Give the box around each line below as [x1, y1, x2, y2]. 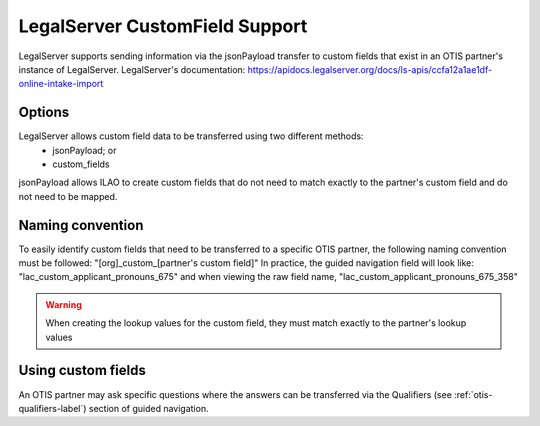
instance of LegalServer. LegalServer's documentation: [18, 63, 246, 75]
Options [18, 104, 70, 121]
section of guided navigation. [88, 402, 209, 414]
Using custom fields [18, 362, 147, 379]
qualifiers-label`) [18, 402, 87, 414]
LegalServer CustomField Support [18, 15, 308, 37]
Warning [45, 298, 82, 310]
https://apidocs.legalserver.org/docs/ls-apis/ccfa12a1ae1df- [247, 63, 493, 75]
